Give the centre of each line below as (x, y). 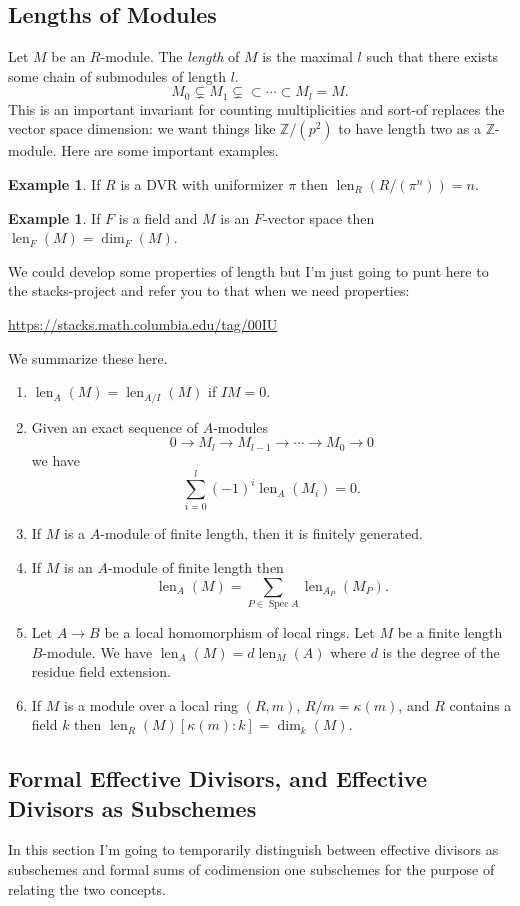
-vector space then (318, 217)
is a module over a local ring (151, 704)
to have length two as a (410, 128)
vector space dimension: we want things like (142, 128)
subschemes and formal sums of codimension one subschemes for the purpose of (251, 869)
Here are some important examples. (170, 150)
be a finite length (450, 631)
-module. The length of (170, 56)
